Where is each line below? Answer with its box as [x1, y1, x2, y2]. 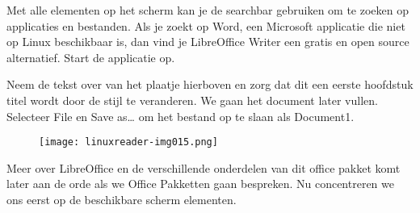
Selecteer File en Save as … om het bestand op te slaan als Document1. [6, 107, 355, 124]
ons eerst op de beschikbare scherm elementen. [6, 191, 237, 207]
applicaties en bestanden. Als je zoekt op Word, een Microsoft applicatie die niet [6, 17, 405, 34]
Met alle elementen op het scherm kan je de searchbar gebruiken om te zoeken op [6, 2, 409, 18]
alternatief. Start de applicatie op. [6, 48, 175, 65]
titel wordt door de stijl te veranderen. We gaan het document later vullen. [6, 91, 378, 108]
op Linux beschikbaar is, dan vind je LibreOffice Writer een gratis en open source [6, 33, 409, 50]
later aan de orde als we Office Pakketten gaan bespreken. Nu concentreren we [6, 175, 394, 192]
